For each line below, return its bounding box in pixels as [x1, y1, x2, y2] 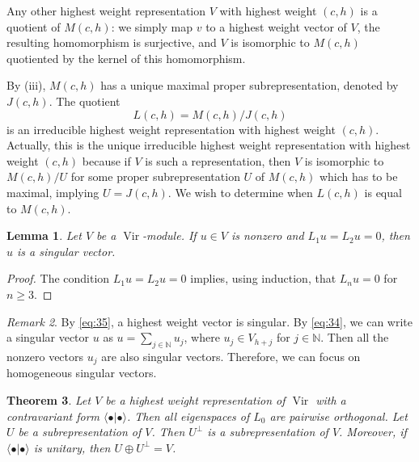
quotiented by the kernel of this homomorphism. [6, 49, 246, 66]
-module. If [142, 227, 197, 244]
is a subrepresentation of [207, 423, 328, 440]
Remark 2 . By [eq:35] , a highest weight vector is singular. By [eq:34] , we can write [6, 313, 413, 330]
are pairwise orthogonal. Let [269, 407, 408, 424]
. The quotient [49, 92, 121, 109]
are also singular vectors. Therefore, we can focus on [101, 347, 361, 364]
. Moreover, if [339, 423, 407, 440]
